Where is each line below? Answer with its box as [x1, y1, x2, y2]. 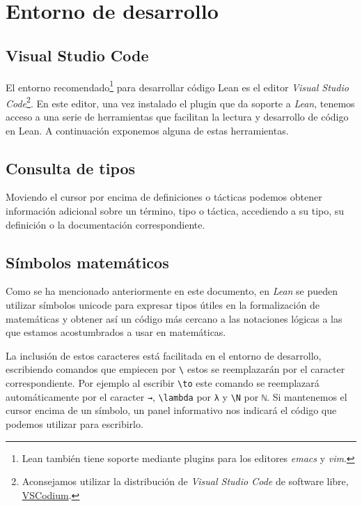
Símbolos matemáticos [6, 251, 169, 273]
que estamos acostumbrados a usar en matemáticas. [6, 325, 226, 339]
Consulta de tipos [6, 157, 136, 178]
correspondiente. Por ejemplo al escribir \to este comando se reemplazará [6, 376, 320, 390]
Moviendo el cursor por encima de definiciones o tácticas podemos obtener [6, 190, 322, 204]
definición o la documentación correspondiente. [6, 217, 205, 231]
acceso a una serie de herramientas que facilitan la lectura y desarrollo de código [6, 109, 349, 124]
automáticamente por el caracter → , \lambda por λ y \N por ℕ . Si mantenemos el [6, 389, 347, 404]
